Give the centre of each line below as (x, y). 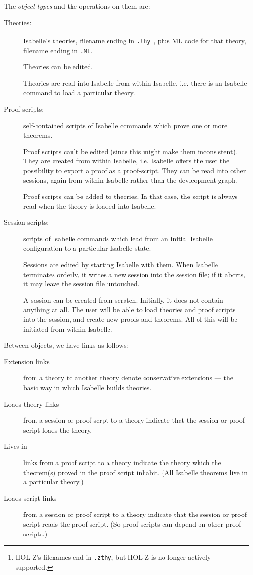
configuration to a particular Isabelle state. (87, 248)
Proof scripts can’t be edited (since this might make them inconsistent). (130, 151)
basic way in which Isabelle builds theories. (88, 387)
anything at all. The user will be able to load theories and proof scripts (129, 309)
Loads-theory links (32, 404)
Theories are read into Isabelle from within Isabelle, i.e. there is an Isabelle (135, 83)
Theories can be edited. (58, 67)
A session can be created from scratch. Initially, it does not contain (123, 300)
